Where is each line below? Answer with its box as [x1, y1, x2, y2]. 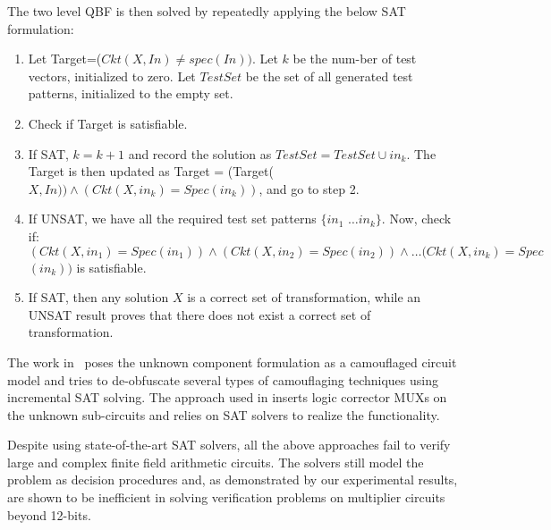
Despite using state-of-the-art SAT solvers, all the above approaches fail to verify [7, 435, 451, 454]
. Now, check [381, 209, 452, 228]
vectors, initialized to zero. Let [28, 66, 196, 85]
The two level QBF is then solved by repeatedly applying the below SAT [7, 2, 406, 20]
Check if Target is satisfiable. [28, 114, 188, 132]
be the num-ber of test [292, 49, 417, 68]
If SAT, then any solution [28, 288, 169, 307]
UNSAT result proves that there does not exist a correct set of [28, 305, 371, 324]
